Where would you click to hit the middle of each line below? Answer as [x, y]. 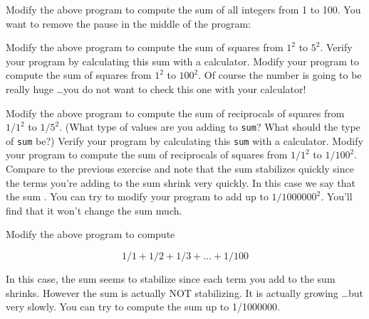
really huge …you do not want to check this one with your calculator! [156, 88]
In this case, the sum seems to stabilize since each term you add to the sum [171, 279]
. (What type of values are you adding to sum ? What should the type [210, 127]
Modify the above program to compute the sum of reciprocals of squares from [175, 113]
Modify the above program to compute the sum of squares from [145, 47]
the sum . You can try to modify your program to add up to [137, 196]
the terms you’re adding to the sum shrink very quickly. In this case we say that [181, 182]
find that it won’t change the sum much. [94, 210]
